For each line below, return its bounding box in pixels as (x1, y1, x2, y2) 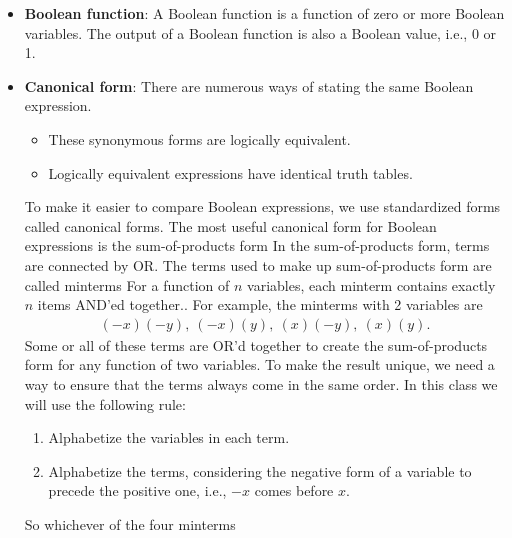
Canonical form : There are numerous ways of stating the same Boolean (24, 75, 474, 96)
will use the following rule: (24, 393, 186, 414)
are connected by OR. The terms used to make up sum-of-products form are (24, 254, 492, 275)
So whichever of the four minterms (24, 513, 236, 534)
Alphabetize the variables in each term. (48, 427, 290, 448)
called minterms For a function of (24, 274, 230, 295)
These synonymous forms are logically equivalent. (48, 128, 351, 149)
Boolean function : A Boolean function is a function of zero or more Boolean (24, 3, 505, 23)
